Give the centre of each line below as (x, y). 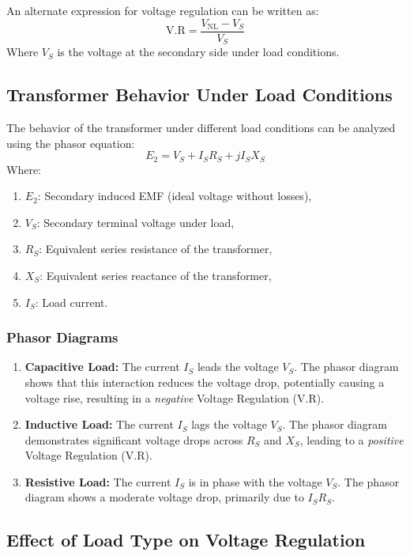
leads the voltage (238, 367)
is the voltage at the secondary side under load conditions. (198, 52)
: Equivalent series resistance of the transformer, (156, 249)
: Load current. (71, 302)
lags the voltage (229, 424)
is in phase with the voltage (255, 481)
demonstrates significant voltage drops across (134, 439)
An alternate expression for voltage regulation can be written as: (163, 10)
